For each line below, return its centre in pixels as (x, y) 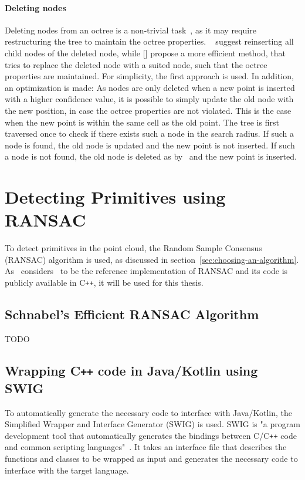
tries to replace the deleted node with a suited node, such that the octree (136, 64)
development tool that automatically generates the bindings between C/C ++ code (151, 435)
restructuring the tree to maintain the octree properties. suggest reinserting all (149, 41)
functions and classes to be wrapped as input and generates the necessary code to (151, 459)
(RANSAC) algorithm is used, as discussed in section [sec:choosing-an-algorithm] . (152, 259)
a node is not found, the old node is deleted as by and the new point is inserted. (151, 156)
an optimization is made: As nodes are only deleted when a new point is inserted (150, 87)
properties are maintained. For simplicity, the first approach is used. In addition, (149, 76)
